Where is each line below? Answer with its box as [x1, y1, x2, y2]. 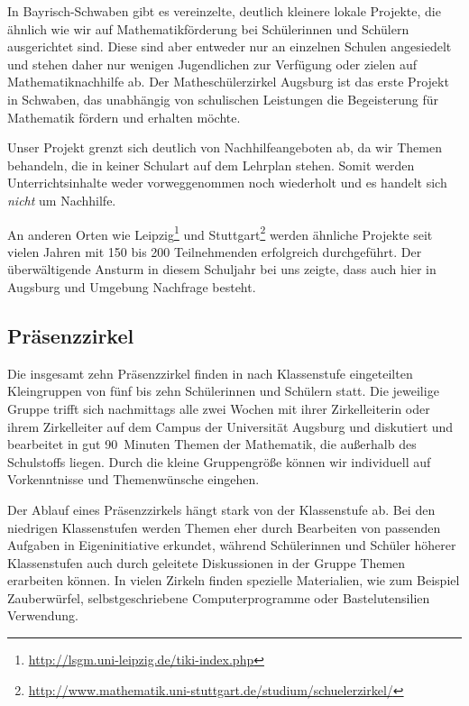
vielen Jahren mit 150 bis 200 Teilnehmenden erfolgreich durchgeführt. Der [7, 242, 422, 261]
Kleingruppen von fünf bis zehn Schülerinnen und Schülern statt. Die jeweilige [7, 381, 439, 400]
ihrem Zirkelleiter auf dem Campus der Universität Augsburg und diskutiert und [7, 417, 454, 436]
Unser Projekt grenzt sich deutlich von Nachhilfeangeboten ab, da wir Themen [7, 138, 442, 157]
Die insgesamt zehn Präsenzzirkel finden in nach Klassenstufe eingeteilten [7, 363, 413, 382]
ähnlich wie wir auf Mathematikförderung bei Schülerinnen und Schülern [7, 19, 409, 38]
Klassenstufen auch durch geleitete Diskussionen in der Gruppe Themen [7, 553, 406, 572]
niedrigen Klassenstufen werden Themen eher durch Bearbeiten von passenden [7, 518, 441, 536]
